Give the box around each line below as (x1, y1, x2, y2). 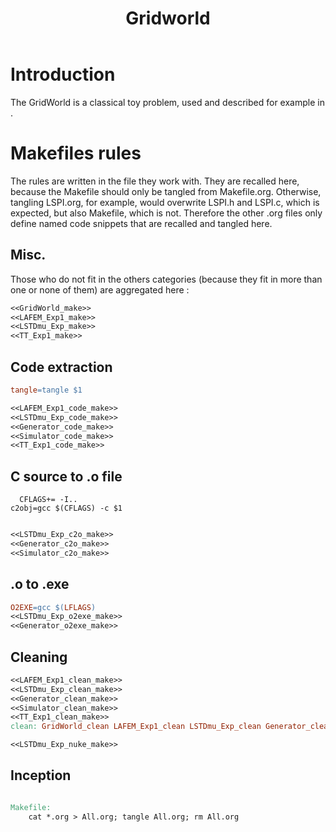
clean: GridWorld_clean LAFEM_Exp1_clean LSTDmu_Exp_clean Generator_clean (10, 722, 333, 732)
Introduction (10, 63, 116, 86)
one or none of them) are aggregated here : (10, 283, 190, 296)
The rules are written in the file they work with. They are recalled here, (10, 175, 300, 187)
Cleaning (10, 648, 68, 666)
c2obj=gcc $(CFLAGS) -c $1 (10, 503, 123, 514)
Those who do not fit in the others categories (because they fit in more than (10, 273, 323, 285)
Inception (10, 767, 72, 784)
